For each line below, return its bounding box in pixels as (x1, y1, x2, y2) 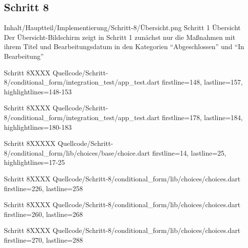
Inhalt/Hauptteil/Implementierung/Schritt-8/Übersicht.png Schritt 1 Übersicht (4, 22, 241, 33)
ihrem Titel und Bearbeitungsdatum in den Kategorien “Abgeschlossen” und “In (4, 41, 244, 52)
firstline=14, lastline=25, (152, 147, 227, 158)
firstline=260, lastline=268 (4, 209, 83, 219)
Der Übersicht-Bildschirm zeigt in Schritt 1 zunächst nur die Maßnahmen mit (4, 32, 235, 42)
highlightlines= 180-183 (4, 122, 72, 132)
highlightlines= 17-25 (4, 157, 65, 167)
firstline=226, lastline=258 (4, 183, 83, 193)
